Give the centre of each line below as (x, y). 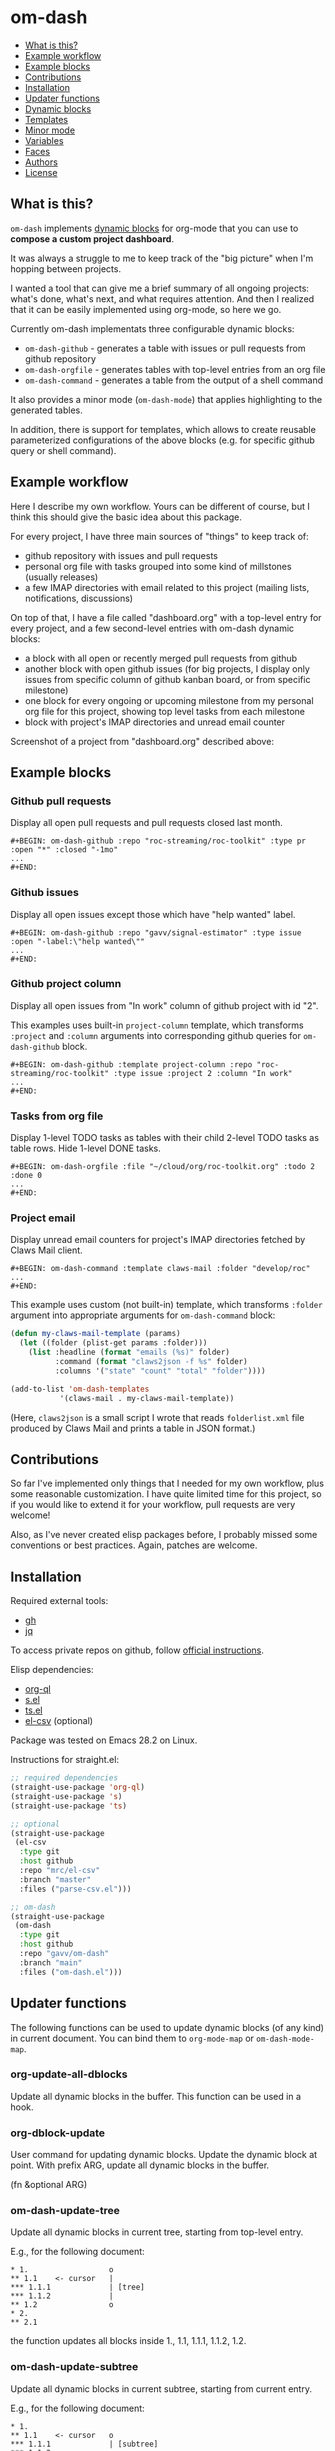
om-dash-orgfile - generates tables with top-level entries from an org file (175, 369)
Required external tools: (59, 1601)
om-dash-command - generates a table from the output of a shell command (173, 380)
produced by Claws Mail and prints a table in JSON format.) (133, 1428)
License (41, 172)
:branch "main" (51, 1962)
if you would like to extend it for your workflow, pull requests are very (153, 1505)
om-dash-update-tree (65, 2211)
